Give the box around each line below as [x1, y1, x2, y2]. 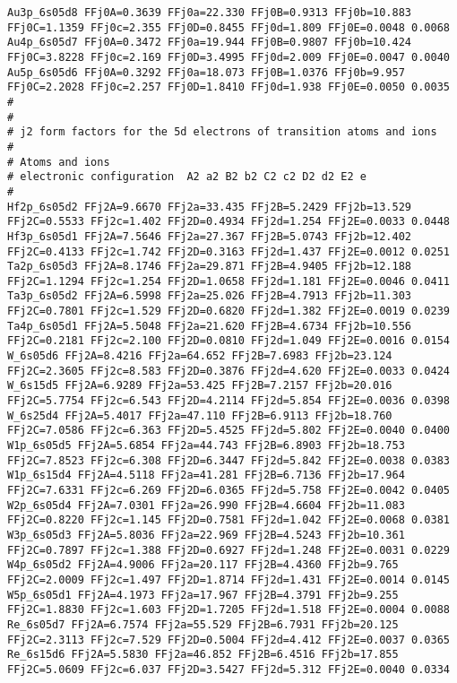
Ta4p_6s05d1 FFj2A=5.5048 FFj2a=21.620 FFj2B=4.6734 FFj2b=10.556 [7, 319, 412, 333]
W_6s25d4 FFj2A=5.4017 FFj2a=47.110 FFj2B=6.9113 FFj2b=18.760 [7, 409, 392, 422]
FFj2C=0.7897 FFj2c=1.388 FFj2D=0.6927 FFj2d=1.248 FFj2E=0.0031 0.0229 [7, 543, 450, 557]
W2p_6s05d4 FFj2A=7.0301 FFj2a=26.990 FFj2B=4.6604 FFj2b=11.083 [7, 498, 405, 512]
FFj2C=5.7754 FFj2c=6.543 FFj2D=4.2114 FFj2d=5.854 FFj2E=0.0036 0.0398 [7, 394, 450, 408]
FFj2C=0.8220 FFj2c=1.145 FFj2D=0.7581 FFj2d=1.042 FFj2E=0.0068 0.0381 [7, 514, 450, 527]
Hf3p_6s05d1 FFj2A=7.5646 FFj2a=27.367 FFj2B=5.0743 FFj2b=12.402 [7, 229, 412, 243]
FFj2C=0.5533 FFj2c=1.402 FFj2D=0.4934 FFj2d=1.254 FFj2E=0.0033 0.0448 [7, 215, 450, 229]
